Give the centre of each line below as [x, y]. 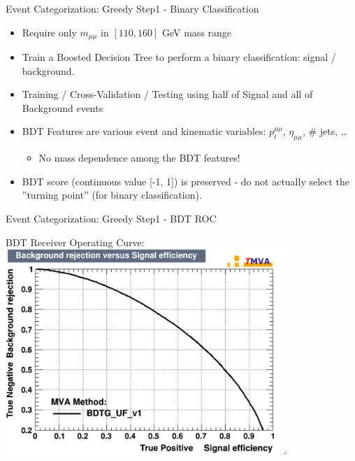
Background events [63, 107]
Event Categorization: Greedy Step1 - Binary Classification [132, 8]
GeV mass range [197, 32]
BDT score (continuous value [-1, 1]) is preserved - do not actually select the [186, 181]
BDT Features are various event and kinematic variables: [144, 131]
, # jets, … [325, 131]
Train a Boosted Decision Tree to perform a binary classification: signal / [179, 57]
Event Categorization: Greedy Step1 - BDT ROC [111, 218]
